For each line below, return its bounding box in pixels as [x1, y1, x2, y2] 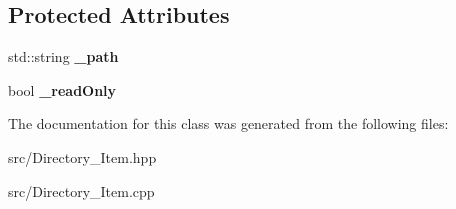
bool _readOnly [8, 79, 117, 100]
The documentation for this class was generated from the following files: [8, 113, 449, 134]
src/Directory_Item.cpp [8, 180, 155, 201]
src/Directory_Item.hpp [8, 146, 157, 167]
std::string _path [8, 46, 119, 67]
